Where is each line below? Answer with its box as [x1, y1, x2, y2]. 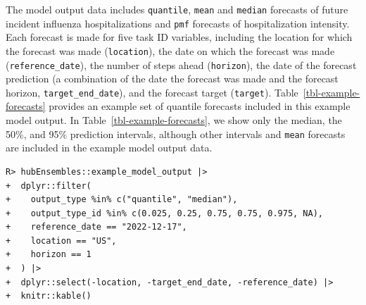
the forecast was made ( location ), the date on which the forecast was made [6, 43, 335, 58]
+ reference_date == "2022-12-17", [6, 222, 187, 232]
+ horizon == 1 [6, 249, 91, 260]
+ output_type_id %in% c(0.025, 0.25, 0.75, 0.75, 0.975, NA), [6, 208, 324, 218]
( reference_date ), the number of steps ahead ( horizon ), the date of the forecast [6, 57, 357, 72]
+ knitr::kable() [6, 291, 91, 301]
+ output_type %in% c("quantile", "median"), [6, 194, 238, 205]
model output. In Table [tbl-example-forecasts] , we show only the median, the [6, 113, 342, 127]
